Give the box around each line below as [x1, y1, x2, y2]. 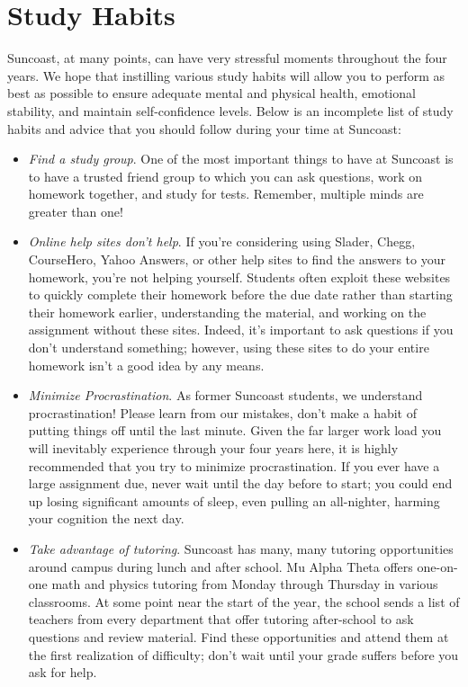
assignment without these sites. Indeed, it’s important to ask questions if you [28, 320, 454, 339]
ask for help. [28, 663, 97, 682]
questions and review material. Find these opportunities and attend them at [28, 627, 449, 646]
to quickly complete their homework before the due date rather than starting [28, 285, 453, 304]
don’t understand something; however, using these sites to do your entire [28, 338, 429, 357]
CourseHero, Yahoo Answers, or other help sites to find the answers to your [28, 250, 445, 269]
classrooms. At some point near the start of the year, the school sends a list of [28, 592, 460, 611]
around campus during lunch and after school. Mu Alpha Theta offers [28, 557, 413, 575]
